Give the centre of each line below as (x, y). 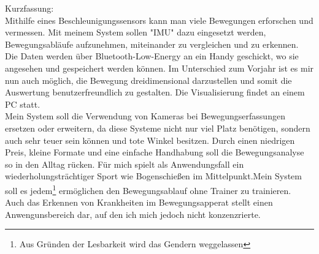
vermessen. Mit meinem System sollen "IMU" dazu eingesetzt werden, (136, 32)
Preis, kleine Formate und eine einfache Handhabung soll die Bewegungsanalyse (155, 152)
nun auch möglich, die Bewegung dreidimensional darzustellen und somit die (148, 80)
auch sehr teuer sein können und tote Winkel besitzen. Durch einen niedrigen (150, 140)
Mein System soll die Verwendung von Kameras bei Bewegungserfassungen (145, 116)
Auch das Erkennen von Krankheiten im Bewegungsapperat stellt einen (139, 202)
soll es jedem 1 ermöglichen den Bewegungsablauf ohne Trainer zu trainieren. (148, 189)
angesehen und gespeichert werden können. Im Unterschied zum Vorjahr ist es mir (159, 68)
